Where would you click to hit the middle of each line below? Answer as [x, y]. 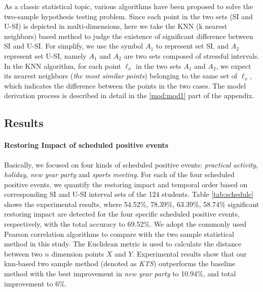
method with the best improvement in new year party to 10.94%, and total [120, 274]
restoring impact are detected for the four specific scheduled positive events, [122, 214]
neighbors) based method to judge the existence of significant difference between [129, 36]
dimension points [78, 253]
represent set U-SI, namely [45, 55]
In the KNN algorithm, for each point [63, 66]
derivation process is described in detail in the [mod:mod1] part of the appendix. [129, 95]
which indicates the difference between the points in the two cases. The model [125, 85]
